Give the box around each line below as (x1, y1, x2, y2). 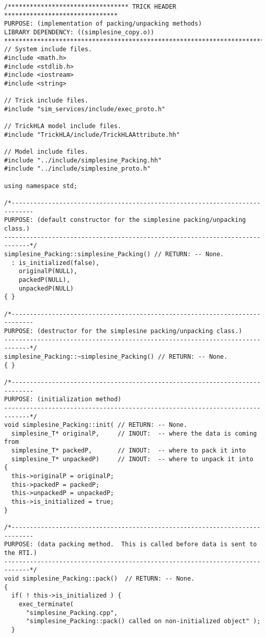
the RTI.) (4, 549, 37, 557)
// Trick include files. (4, 97, 88, 105)
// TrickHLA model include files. (4, 122, 122, 130)
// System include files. (4, 46, 92, 53)
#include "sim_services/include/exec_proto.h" (4, 105, 165, 113)
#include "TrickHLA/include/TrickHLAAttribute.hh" (4, 131, 180, 138)
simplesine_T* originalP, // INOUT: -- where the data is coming (11, 429, 257, 437)
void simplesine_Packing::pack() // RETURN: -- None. (4, 574, 195, 582)
